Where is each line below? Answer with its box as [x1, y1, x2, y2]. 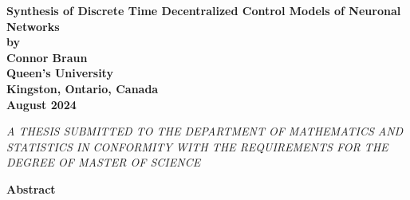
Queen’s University [6, 65, 113, 81]
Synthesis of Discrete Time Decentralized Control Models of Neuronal [6, 2, 401, 18]
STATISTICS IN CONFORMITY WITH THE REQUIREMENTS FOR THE [6, 138, 388, 155]
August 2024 [6, 96, 77, 112]
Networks [6, 18, 60, 34]
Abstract [6, 180, 56, 197]
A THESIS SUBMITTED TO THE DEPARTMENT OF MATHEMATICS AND [6, 123, 404, 139]
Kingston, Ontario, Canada [6, 80, 159, 96]
